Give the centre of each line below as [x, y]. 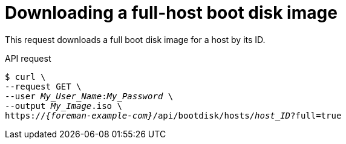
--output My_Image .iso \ [64, 106]
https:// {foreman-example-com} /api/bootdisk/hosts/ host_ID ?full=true [173, 115]
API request [28, 58]
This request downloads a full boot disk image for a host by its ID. [135, 39]
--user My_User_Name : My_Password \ [89, 96]
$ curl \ [25, 77]
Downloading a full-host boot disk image [171, 13]
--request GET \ [43, 86]
